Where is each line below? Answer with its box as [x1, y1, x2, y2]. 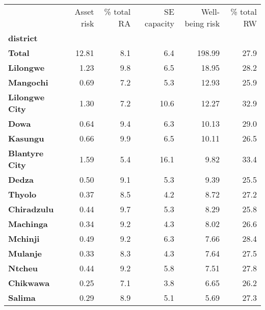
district [8, 32, 38, 44]
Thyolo [8, 188, 37, 200]
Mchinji [8, 233, 40, 244]
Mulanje [8, 247, 42, 259]
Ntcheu [8, 262, 38, 274]
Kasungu [8, 132, 44, 144]
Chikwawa [8, 277, 50, 289]
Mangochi [8, 76, 48, 88]
